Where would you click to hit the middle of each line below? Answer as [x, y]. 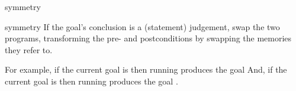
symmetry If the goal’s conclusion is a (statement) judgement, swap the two [142, 26]
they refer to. [29, 49]
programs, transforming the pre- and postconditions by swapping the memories [148, 38]
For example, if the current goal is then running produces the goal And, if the [146, 69]
